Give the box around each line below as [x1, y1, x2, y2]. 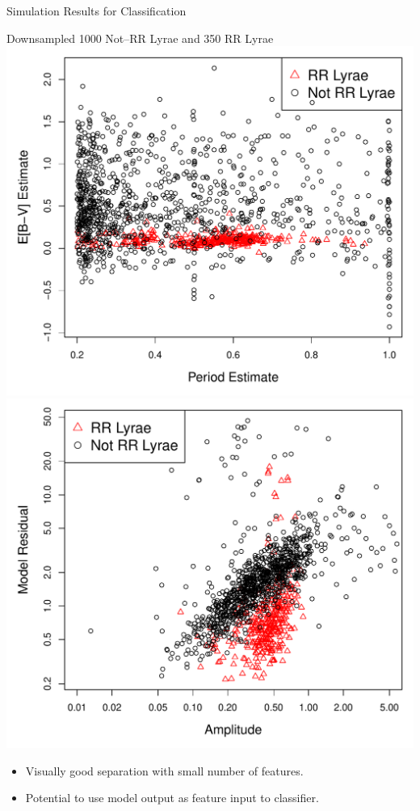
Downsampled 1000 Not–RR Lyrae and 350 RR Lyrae [6, 29, 274, 46]
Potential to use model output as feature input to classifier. [25, 789, 319, 806]
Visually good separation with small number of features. [25, 762, 304, 779]
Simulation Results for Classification [6, 2, 187, 19]
